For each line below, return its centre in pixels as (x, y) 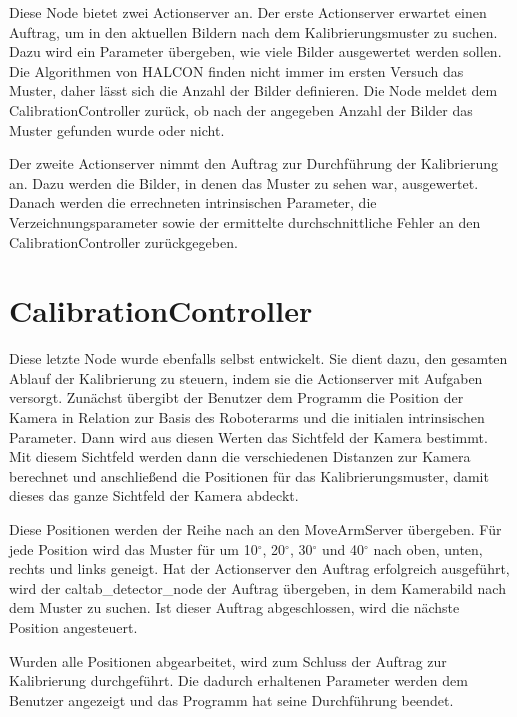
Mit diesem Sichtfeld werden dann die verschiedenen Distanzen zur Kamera (240, 456)
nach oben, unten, (428, 548)
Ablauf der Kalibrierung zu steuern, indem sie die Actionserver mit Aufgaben (246, 377)
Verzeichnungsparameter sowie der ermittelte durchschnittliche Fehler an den (245, 221)
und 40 (342, 548)
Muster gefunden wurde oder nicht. (117, 129)
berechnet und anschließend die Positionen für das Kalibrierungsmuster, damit (249, 475)
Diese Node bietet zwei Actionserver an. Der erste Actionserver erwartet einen (248, 12)
